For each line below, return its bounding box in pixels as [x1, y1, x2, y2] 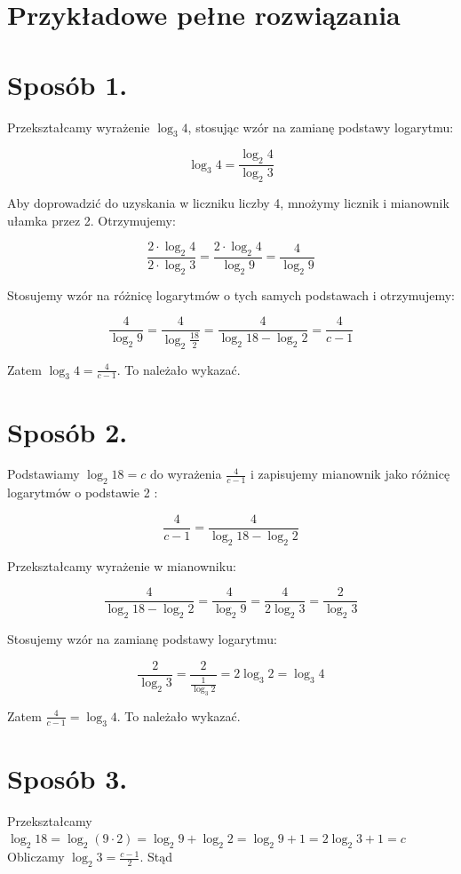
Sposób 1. [7, 66, 128, 102]
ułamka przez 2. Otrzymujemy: [7, 211, 176, 229]
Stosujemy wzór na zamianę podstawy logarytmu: [7, 630, 277, 648]
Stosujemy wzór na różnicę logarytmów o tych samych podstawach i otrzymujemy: [7, 285, 455, 304]
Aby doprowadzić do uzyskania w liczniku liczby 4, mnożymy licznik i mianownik [7, 193, 449, 211]
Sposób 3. [7, 759, 128, 796]
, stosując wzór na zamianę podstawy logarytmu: [187, 117, 454, 136]
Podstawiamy [7, 465, 80, 483]
